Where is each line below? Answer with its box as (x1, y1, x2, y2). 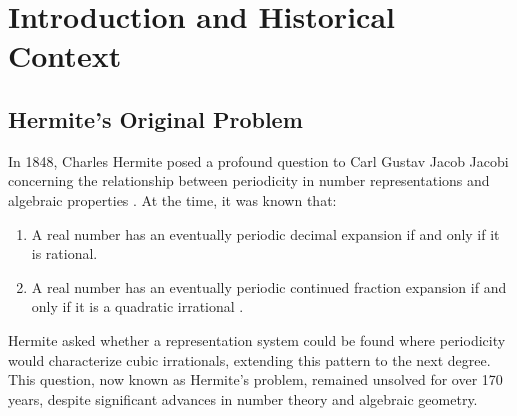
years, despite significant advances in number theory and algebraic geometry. (8, 388, 478, 409)
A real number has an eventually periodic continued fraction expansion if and (31, 276, 507, 297)
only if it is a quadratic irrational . (31, 296, 244, 317)
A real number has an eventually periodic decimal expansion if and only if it (31, 223, 500, 244)
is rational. (31, 243, 98, 264)
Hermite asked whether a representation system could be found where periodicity (8, 329, 506, 350)
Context (8, 35, 122, 76)
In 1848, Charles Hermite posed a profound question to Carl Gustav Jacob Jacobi (8, 150, 509, 171)
